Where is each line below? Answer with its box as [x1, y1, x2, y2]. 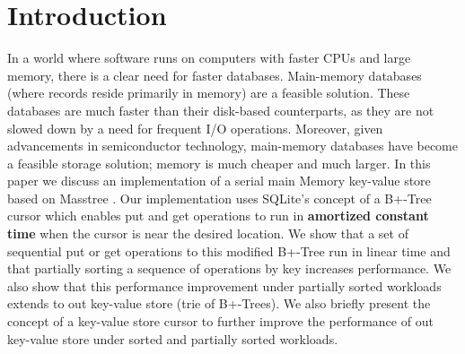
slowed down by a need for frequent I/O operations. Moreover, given [7, 118, 383, 137]
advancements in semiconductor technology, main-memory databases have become [7, 136, 458, 155]
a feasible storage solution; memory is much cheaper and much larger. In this [7, 153, 431, 172]
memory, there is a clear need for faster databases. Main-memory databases [7, 65, 422, 84]
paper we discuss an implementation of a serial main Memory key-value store [7, 171, 431, 190]
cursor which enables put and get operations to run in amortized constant [7, 206, 429, 225]
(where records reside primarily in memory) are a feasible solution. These [7, 83, 410, 102]
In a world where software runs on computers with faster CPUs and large [7, 48, 411, 67]
